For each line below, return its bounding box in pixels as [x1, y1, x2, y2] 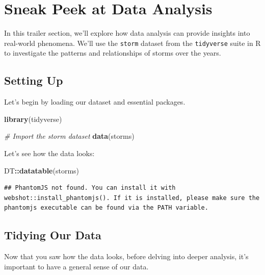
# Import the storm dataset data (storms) [4, 131, 135, 141]
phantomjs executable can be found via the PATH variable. [4, 204, 208, 212]
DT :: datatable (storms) [4, 165, 79, 176]
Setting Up [4, 72, 63, 88]
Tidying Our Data [4, 227, 101, 243]
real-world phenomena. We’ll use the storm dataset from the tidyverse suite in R [4, 37, 261, 48]
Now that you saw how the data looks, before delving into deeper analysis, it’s [4, 251, 249, 262]
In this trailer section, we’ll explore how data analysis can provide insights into [4, 28, 250, 38]
